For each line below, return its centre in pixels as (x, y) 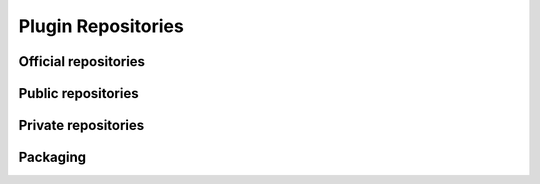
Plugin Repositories (101, 26)
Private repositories (81, 125)
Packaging (52, 157)
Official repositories (81, 61)
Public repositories (78, 93)
